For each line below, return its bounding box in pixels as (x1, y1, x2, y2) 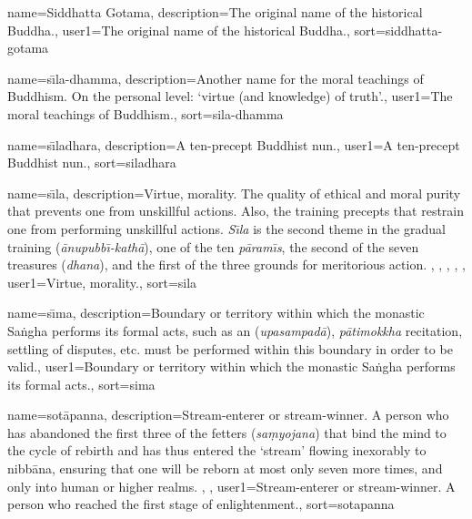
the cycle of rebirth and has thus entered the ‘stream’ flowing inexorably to (7, 441, 427, 460)
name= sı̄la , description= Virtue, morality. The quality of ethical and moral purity (7, 183, 461, 202)
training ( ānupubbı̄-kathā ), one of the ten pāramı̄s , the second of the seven (7, 237, 419, 256)
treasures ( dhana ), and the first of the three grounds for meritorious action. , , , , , (7, 255, 466, 274)
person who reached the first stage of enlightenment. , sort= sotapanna (7, 494, 395, 514)
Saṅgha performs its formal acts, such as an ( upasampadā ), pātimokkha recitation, (7, 321, 463, 340)
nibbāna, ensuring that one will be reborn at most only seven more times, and (7, 459, 443, 478)
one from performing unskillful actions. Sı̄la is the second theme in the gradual (7, 219, 446, 238)
